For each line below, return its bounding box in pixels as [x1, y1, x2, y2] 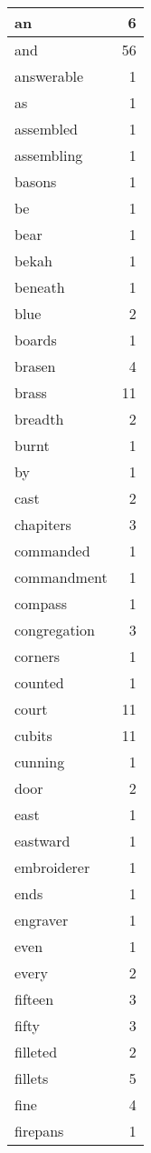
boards [14, 329, 57, 350]
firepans [14, 1120, 64, 1141]
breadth [14, 408, 64, 429]
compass [14, 593, 67, 614]
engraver [14, 909, 69, 930]
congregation [14, 619, 95, 640]
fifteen [14, 988, 54, 1009]
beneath [14, 276, 65, 297]
